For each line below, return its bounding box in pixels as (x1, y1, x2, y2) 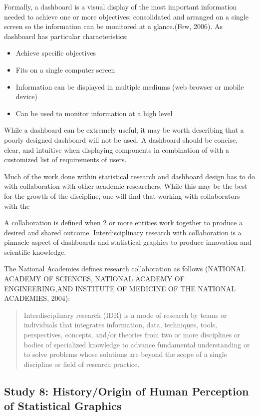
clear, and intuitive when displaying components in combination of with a (4, 144, 229, 155)
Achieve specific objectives (15, 48, 96, 58)
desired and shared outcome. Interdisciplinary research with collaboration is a (4, 227, 242, 237)
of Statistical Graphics (4, 398, 122, 413)
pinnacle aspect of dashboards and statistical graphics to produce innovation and (4, 237, 252, 247)
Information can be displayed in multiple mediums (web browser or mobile (15, 81, 244, 92)
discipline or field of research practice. (23, 358, 140, 369)
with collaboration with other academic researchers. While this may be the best (4, 181, 248, 191)
